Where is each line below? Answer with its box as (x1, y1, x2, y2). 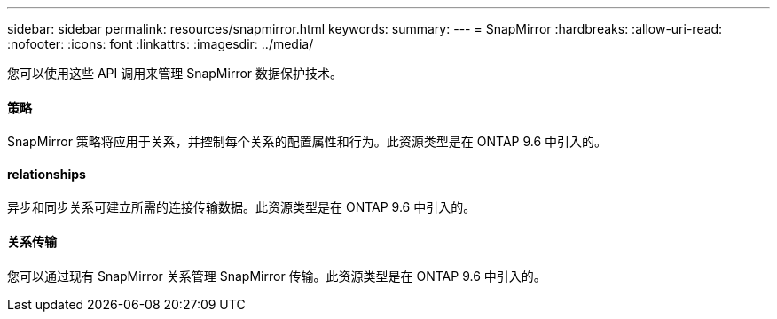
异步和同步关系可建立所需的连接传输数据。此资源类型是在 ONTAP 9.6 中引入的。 (7, 199, 476, 215)
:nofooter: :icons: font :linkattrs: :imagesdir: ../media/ (7, 36, 314, 51)
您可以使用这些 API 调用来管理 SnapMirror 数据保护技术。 (7, 66, 343, 81)
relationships (7, 166, 86, 182)
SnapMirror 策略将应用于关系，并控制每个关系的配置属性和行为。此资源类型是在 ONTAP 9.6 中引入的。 (7, 134, 608, 150)
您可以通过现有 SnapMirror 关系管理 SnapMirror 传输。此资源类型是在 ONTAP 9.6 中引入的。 (7, 268, 546, 284)
